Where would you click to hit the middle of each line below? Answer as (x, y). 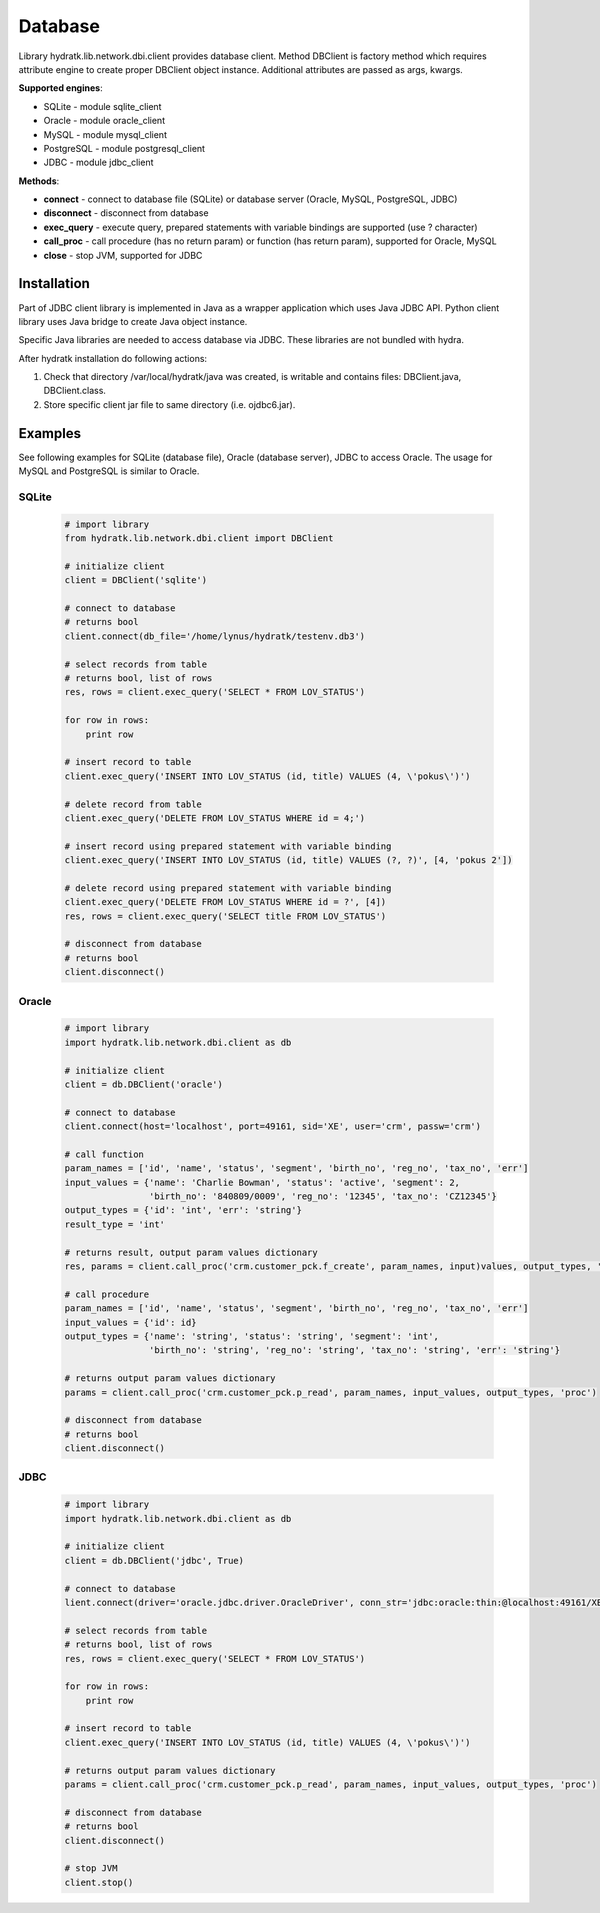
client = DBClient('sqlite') (136, 580)
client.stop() (99, 1882)
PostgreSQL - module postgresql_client (124, 148)
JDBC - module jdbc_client (98, 162)
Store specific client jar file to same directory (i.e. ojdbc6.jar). (169, 404)
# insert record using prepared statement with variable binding (228, 846)
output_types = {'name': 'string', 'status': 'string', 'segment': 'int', (252, 1336)
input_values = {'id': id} (130, 1322)
